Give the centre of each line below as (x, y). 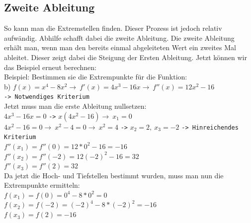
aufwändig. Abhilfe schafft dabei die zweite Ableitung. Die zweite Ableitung (119, 37)
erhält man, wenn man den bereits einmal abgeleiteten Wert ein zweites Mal (120, 47)
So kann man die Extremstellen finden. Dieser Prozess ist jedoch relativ (113, 28)
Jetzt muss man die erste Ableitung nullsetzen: (75, 106)
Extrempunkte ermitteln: (42, 185)
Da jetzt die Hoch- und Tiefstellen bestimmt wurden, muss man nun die (114, 175)
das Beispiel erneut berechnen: (50, 67)
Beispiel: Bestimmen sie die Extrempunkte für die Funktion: (96, 77)
